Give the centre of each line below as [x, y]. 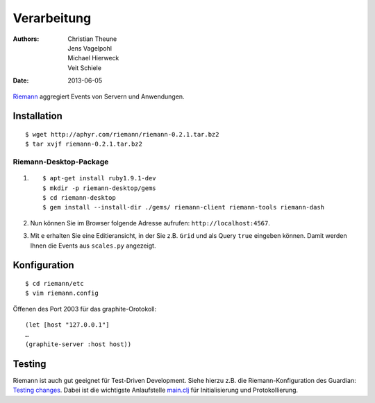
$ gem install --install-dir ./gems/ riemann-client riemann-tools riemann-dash [184, 207]
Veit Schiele [85, 68]
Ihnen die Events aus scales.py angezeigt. [93, 246]
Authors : [26, 39]
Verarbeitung [52, 18]
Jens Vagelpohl [90, 48]
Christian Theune [92, 39]
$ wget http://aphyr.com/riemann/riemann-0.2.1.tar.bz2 [122, 134]
